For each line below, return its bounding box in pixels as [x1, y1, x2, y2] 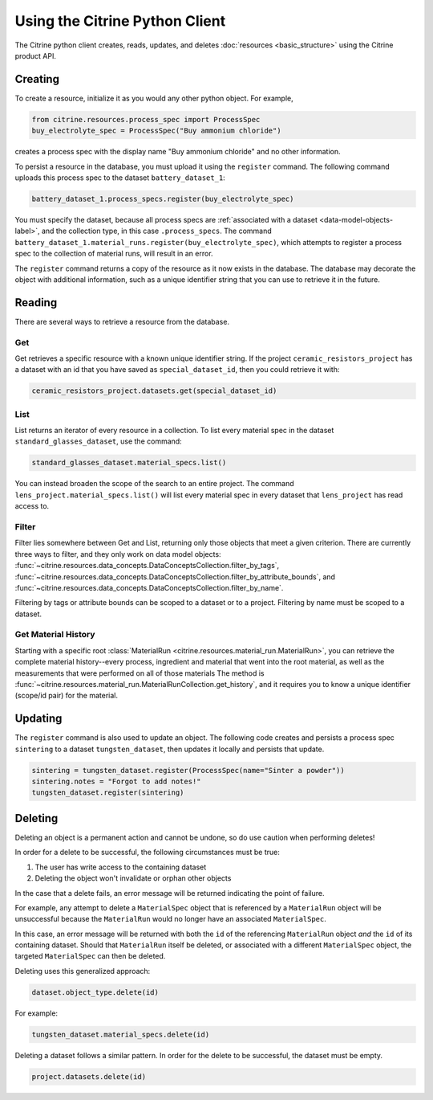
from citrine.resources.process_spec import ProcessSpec [31, 115, 261, 124]
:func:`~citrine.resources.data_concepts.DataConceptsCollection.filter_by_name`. [14, 583, 284, 592]
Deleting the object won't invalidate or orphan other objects [34, 873, 232, 883]
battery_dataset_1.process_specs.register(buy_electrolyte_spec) [31, 194, 294, 203]
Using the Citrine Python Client [14, 12, 226, 30]
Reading [14, 296, 58, 309]
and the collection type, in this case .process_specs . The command [41, 226, 272, 236]
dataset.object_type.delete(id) [31, 988, 160, 996]
